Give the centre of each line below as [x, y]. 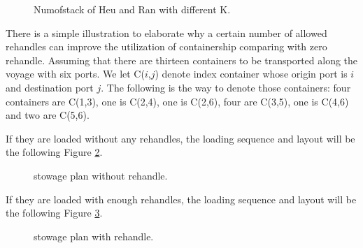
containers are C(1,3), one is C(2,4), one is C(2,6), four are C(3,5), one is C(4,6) [177, 101]
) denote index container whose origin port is [251, 74]
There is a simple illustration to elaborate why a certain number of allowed [166, 32]
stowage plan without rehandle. [101, 175]
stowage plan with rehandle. [94, 236]
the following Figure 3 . [54, 213]
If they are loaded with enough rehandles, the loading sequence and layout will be [181, 199]
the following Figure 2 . [54, 152]
